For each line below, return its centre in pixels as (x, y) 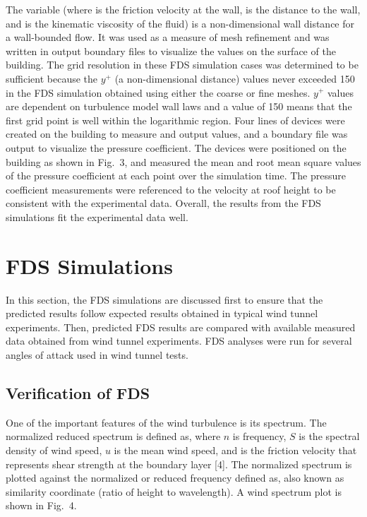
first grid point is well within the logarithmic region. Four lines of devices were (175, 120)
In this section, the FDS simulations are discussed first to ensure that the (164, 299)
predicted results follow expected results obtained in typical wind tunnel (162, 313)
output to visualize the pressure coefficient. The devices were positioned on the (176, 147)
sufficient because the (52, 78)
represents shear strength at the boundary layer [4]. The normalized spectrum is (179, 464)
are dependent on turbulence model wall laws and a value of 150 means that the (179, 106)
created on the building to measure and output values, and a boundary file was (177, 134)
